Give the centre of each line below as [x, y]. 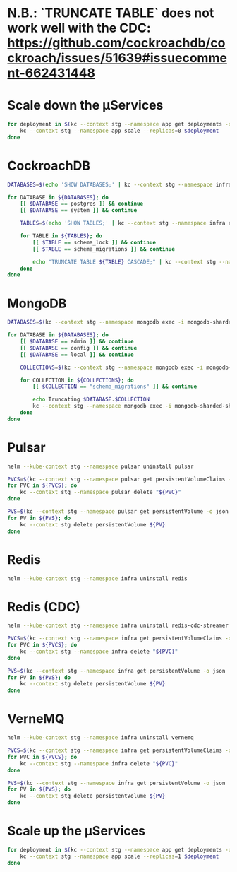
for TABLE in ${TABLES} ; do [61, 236]
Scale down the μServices [85, 106]
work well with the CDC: [79, 28]
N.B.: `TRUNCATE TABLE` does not [111, 13]
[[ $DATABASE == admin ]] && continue [77, 341]
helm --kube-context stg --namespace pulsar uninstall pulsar [101, 466]
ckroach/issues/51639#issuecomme [117, 58]
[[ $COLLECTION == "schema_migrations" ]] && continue [115, 387]
